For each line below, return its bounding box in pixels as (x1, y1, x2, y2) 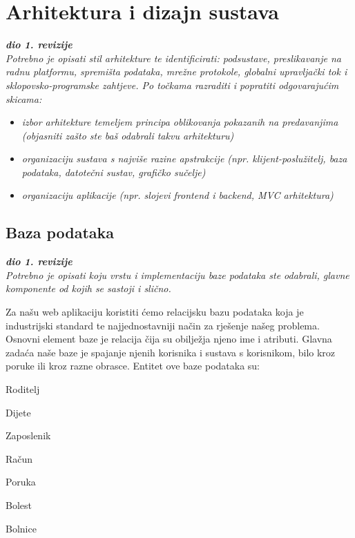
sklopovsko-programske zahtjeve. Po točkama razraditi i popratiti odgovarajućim (6, 77, 339, 92)
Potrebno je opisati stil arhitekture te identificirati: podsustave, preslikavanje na (6, 50, 341, 65)
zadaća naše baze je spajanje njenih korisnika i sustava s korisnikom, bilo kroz (6, 345, 336, 359)
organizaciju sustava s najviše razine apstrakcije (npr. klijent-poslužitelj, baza (21, 151, 347, 166)
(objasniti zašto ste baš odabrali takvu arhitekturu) (21, 128, 234, 142)
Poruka (6, 474, 36, 489)
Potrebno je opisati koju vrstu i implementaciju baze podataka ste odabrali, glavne (6, 267, 349, 282)
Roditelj (6, 382, 40, 396)
